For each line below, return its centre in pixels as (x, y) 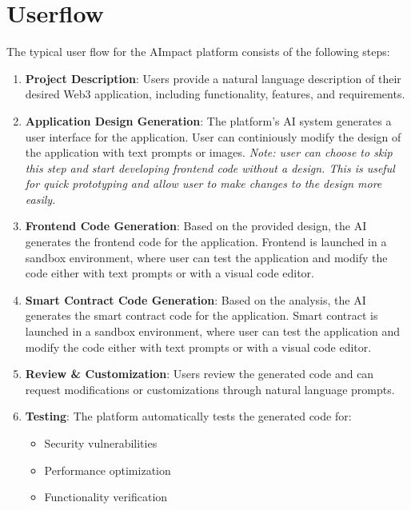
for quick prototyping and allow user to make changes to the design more (204, 183)
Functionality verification (106, 497)
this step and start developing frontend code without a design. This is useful (210, 167)
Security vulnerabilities (101, 443)
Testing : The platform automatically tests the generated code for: (188, 416)
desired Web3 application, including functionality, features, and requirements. (215, 94)
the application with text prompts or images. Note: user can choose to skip (209, 152)
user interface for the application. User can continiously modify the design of (213, 136)
